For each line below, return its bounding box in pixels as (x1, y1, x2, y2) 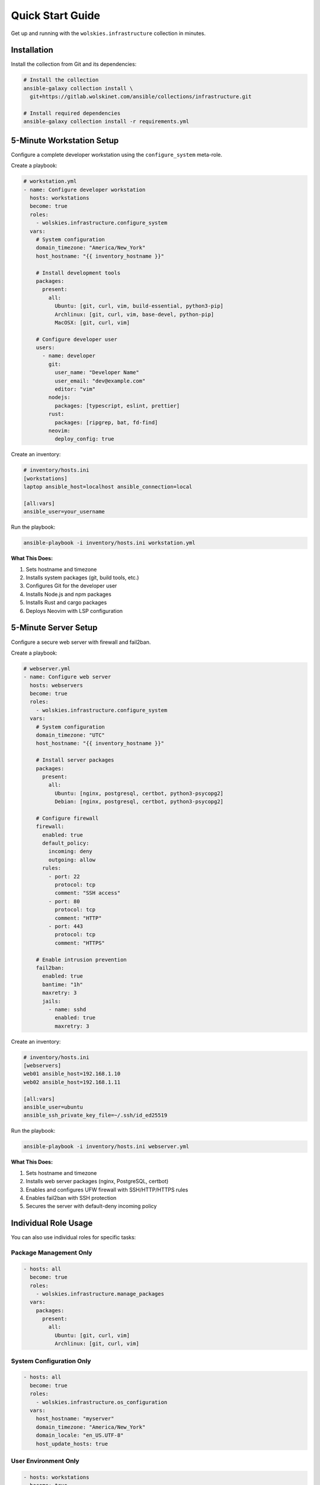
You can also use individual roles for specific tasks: (11, 1234, 136, 1241)
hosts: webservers (30, 682, 83, 688)
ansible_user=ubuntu (23, 1104, 83, 1110)
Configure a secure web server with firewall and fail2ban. (11, 639, 151, 646)
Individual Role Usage (11, 1218, 93, 1228)
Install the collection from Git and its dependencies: (11, 61, 137, 68)
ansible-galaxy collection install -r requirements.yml (23, 118, 190, 125)
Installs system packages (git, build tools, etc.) (25, 574, 139, 582)
